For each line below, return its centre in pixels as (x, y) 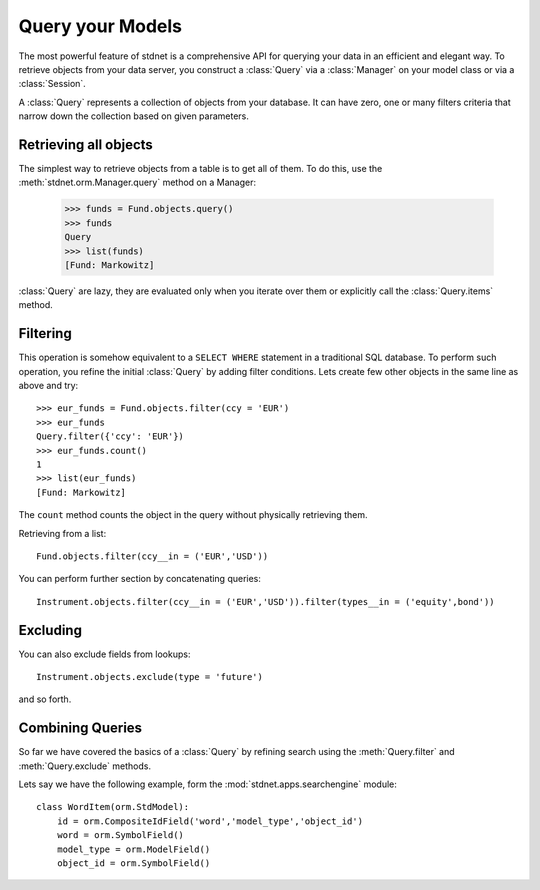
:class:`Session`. (52, 84)
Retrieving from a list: (62, 533)
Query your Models (100, 26)
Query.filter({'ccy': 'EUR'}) (110, 436)
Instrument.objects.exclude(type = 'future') (150, 676)
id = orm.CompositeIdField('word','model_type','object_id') (210, 821)
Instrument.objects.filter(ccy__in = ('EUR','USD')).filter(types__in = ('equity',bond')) (265, 601)
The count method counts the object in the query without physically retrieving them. (193, 515)
